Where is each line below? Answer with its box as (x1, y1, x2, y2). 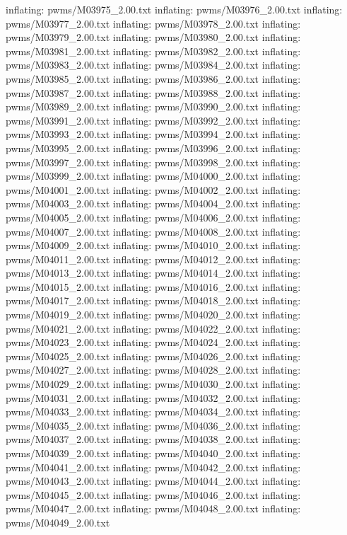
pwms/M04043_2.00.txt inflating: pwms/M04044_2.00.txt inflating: (6, 473, 301, 488)
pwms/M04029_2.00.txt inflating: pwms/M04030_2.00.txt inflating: (6, 376, 301, 391)
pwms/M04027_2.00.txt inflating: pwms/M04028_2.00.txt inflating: (6, 362, 301, 377)
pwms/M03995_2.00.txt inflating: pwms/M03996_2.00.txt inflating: (6, 140, 301, 155)
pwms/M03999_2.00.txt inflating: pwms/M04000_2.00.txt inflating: (6, 168, 301, 183)
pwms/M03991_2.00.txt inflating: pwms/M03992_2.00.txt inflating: (6, 113, 301, 127)
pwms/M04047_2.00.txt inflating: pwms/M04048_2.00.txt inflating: (6, 501, 301, 516)
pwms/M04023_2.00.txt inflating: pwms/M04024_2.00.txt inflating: (6, 335, 301, 350)
